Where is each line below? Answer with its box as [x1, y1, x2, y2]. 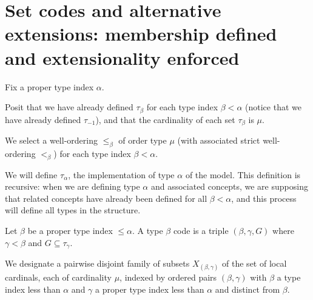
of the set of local [222, 257, 287, 270]
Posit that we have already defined [5, 101, 133, 113]
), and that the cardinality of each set [95, 113, 235, 125]
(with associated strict [177, 134, 260, 146]
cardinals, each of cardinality [5, 271, 112, 284]
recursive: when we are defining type [5, 180, 140, 193]
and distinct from [215, 282, 280, 295]
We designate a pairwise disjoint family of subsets [5, 257, 190, 270]
